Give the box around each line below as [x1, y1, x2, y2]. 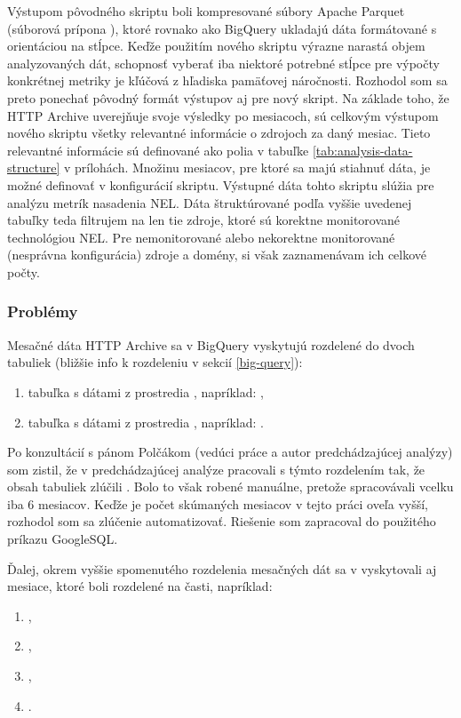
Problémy [7, 300, 78, 323]
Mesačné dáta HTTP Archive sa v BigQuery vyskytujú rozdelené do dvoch [7, 335, 415, 354]
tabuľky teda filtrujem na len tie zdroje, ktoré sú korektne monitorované [7, 211, 401, 229]
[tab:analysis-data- [312, 140, 413, 159]
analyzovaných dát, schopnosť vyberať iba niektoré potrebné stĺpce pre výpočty [7, 53, 440, 72]
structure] [7, 158, 60, 177]
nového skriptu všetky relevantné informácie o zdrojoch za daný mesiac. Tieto [7, 124, 431, 142]
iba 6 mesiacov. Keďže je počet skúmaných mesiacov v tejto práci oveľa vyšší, [7, 494, 429, 513]
